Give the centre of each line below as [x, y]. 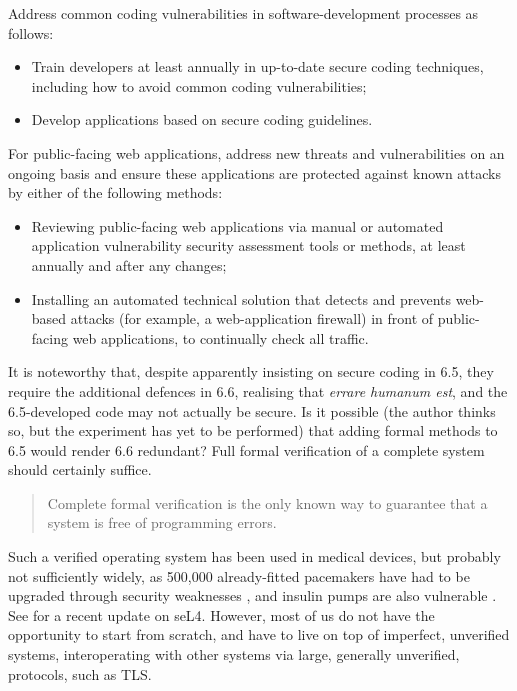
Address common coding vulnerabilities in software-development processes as [243, 13]
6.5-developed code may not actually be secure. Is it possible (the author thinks [252, 410]
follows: [31, 32]
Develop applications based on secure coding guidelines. [202, 119]
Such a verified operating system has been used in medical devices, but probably [254, 556]
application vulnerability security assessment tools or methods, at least [248, 245]
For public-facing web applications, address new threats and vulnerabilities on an [256, 152]
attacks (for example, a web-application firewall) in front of [252, 318]
